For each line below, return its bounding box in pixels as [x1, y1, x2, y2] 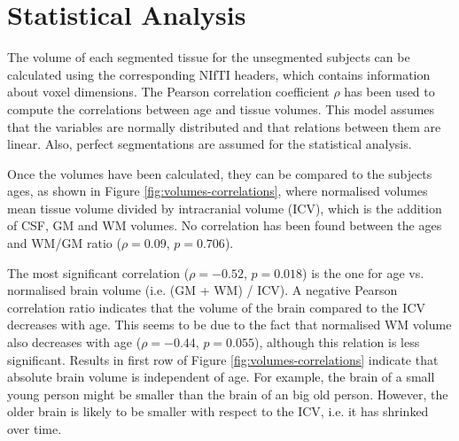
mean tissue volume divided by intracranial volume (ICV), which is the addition [7, 198, 442, 217]
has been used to [344, 82, 435, 101]
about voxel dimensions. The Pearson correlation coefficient [7, 82, 330, 101]
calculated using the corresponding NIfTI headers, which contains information [7, 65, 431, 83]
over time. [7, 420, 62, 437]
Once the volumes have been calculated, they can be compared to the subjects [7, 164, 432, 182]
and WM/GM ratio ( [7, 234, 121, 252]
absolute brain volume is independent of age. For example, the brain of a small [7, 367, 435, 386]
